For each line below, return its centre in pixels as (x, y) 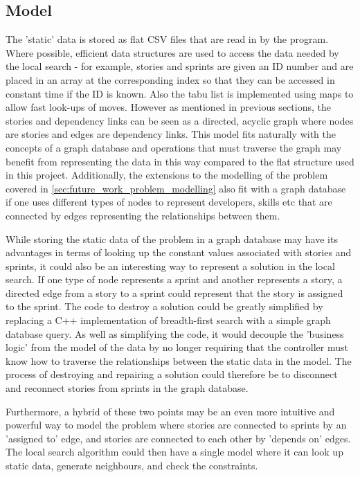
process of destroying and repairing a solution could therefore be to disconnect (172, 374)
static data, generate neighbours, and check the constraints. (132, 466)
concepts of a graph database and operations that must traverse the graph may (174, 147)
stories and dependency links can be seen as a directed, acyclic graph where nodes (180, 120)
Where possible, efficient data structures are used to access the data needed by (172, 52)
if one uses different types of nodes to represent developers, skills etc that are (169, 202)
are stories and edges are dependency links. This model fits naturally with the (171, 134)
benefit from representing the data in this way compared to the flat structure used (180, 161)
